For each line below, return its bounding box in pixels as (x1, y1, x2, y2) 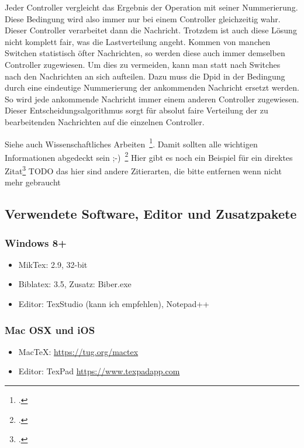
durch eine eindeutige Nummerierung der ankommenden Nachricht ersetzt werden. (5, 81, 299, 94)
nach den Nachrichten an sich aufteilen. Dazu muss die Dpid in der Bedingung (5, 70, 285, 82)
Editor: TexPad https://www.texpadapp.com (18, 365, 180, 377)
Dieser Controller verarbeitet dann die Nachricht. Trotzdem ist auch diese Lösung (5, 24, 297, 36)
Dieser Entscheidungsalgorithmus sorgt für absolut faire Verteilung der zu (5, 104, 268, 116)
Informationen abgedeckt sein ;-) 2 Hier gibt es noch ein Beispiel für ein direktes (5, 149, 293, 163)
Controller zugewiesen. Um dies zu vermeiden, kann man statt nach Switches (5, 58, 281, 70)
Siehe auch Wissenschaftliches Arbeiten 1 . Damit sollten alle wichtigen (5, 136, 258, 150)
